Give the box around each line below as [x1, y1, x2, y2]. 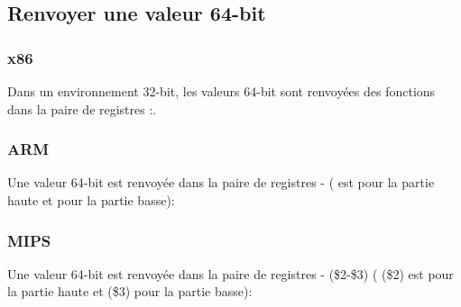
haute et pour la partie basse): [7, 191, 175, 209]
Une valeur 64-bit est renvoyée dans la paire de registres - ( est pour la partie [7, 173, 435, 192]
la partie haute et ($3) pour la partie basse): [7, 282, 253, 301]
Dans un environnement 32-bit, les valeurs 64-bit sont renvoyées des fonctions [7, 82, 436, 100]
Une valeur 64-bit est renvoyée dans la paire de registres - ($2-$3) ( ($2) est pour [7, 264, 454, 283]
